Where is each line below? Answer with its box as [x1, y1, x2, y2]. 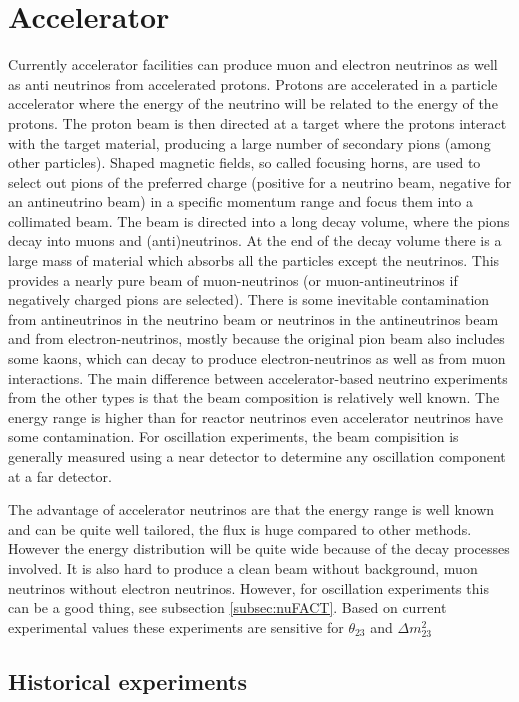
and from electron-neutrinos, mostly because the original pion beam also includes [8, 328, 505, 349]
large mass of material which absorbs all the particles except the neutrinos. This [8, 250, 500, 271]
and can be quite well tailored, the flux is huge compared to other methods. [8, 518, 472, 539]
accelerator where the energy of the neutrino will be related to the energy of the [8, 93, 498, 114]
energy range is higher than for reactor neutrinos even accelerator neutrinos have [8, 406, 503, 427]
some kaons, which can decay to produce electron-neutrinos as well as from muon [8, 348, 506, 369]
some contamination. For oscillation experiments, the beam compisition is [8, 426, 459, 447]
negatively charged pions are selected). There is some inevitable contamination [8, 289, 490, 310]
